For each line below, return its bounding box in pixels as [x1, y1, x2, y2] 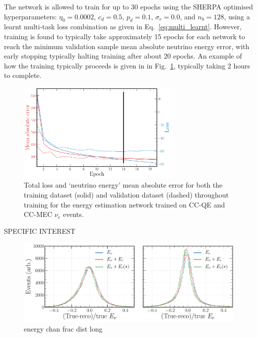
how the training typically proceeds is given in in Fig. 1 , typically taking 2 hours [4, 60, 251, 70]
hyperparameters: [4, 11, 57, 21]
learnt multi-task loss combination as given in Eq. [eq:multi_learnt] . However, [4, 21, 242, 32]
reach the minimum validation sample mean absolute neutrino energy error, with [4, 41, 250, 51]
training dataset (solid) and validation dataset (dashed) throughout [24, 190, 229, 200]
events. [63, 209, 84, 219]
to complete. [4, 70, 42, 80]
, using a [224, 11, 250, 21]
